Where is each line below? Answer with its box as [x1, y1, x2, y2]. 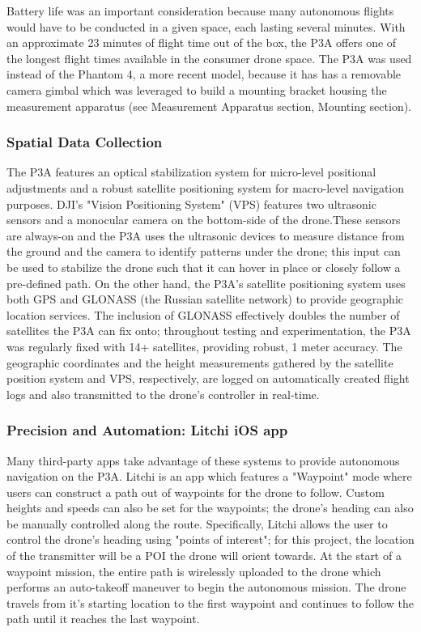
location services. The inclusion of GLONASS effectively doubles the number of [6, 306, 400, 323]
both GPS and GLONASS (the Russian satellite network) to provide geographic [6, 291, 403, 308]
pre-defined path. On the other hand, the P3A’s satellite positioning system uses [6, 274, 406, 291]
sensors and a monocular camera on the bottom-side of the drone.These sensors [6, 211, 401, 228]
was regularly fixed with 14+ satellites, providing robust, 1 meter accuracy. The [6, 337, 402, 354]
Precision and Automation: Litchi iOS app [6, 420, 288, 440]
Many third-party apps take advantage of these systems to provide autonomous [6, 452, 400, 469]
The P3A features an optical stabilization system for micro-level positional [6, 163, 376, 180]
